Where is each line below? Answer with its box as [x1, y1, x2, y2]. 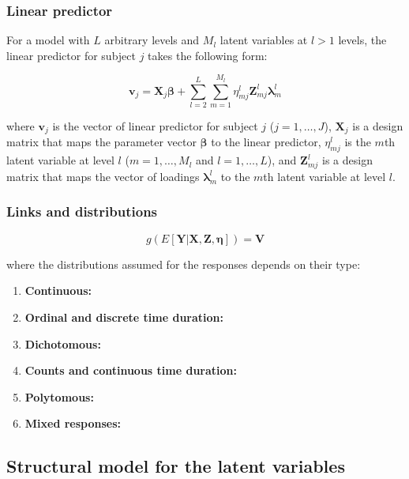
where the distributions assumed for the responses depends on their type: [6, 255, 361, 272]
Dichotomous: [24, 335, 101, 352]
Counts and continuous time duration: [24, 362, 237, 379]
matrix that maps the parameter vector [6, 134, 197, 150]
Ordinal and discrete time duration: [24, 308, 223, 325]
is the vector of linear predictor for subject [52, 117, 258, 134]
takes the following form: [148, 47, 268, 63]
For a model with [6, 32, 90, 48]
